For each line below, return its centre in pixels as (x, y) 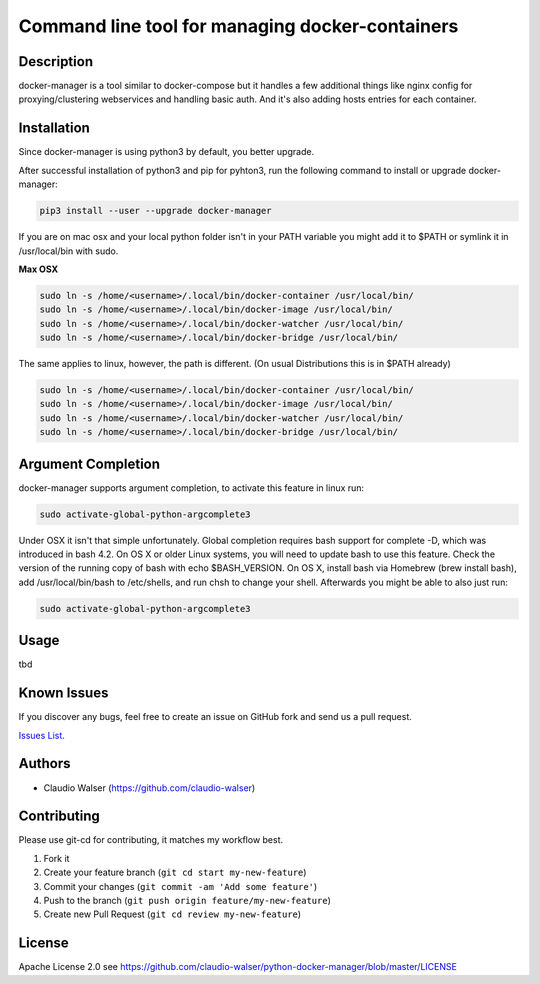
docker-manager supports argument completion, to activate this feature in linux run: (191, 487)
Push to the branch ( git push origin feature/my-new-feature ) (187, 900)
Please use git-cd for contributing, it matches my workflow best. (151, 840)
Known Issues (63, 693)
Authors (44, 763)
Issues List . (41, 735)
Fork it (56, 858)
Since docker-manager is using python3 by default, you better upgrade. (166, 152)
